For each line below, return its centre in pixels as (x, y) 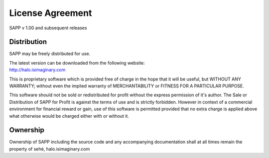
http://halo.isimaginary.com (37, 70)
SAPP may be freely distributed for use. (50, 54)
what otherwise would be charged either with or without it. (69, 116)
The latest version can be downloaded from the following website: (77, 63)
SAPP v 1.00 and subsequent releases (48, 28)
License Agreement (51, 13)
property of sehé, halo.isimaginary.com (50, 149)
